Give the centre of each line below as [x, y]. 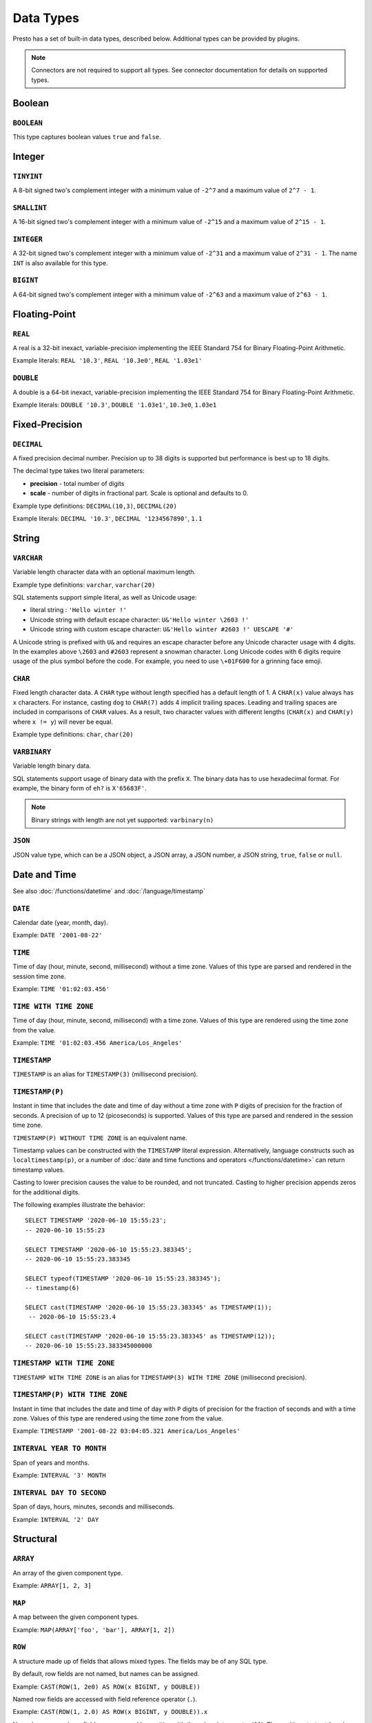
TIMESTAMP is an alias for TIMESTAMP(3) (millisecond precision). [105, 1074]
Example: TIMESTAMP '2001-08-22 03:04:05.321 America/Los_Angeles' [126, 1431]
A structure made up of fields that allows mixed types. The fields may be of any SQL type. [140, 1661]
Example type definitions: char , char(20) [73, 735]
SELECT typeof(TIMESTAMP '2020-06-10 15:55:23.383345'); [123, 1278]
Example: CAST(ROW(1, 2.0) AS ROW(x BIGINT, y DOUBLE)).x [110, 1712]
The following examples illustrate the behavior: [79, 1204]
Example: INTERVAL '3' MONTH [59, 1475]
